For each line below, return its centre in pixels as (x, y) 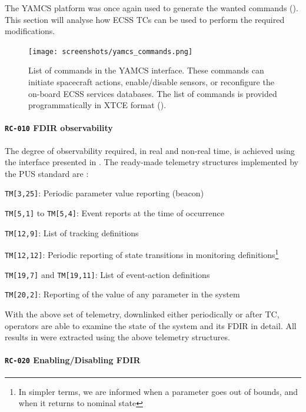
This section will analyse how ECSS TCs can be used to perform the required (145, 19)
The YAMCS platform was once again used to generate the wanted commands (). (152, 8)
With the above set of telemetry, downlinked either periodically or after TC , (142, 314)
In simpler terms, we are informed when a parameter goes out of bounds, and (158, 391)
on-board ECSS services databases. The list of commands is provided (153, 93)
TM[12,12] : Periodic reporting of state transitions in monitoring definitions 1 (142, 254)
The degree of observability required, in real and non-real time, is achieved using (150, 150)
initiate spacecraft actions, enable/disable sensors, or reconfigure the (151, 82)
